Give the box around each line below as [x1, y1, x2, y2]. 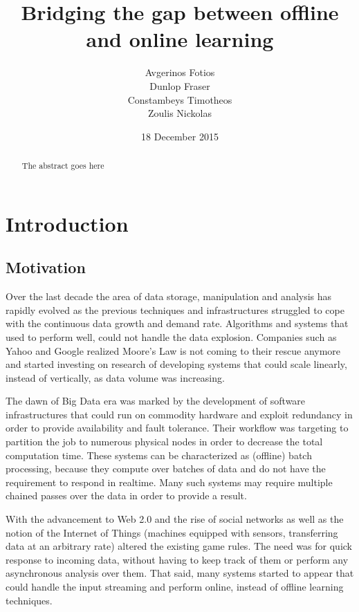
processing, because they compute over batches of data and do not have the [6, 461, 326, 476]
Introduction [6, 209, 129, 237]
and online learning [86, 25, 274, 53]
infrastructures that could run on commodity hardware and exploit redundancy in [6, 407, 353, 421]
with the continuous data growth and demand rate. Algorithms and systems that [6, 316, 349, 331]
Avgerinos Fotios [145, 65, 215, 80]
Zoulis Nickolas [148, 106, 212, 120]
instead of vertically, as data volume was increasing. [6, 370, 225, 384]
